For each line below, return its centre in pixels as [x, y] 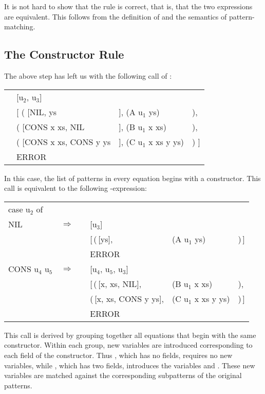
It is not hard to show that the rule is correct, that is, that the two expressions [128, 6]
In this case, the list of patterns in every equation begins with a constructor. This [132, 178]
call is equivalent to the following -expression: [75, 188]
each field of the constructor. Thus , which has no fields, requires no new [118, 355]
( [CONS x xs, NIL [51, 127]
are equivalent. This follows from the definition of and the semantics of [116, 16]
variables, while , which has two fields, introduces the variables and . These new [130, 365]
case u [19, 209]
